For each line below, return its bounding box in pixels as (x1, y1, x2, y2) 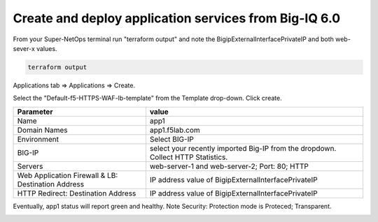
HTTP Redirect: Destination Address (17, 188, 136, 198)
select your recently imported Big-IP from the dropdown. (149, 143, 337, 153)
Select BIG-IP (149, 134, 194, 144)
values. (36, 44, 57, 52)
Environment (17, 134, 59, 144)
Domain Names (17, 125, 68, 135)
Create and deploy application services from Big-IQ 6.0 (13, 10, 341, 26)
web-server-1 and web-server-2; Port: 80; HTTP (149, 161, 309, 171)
